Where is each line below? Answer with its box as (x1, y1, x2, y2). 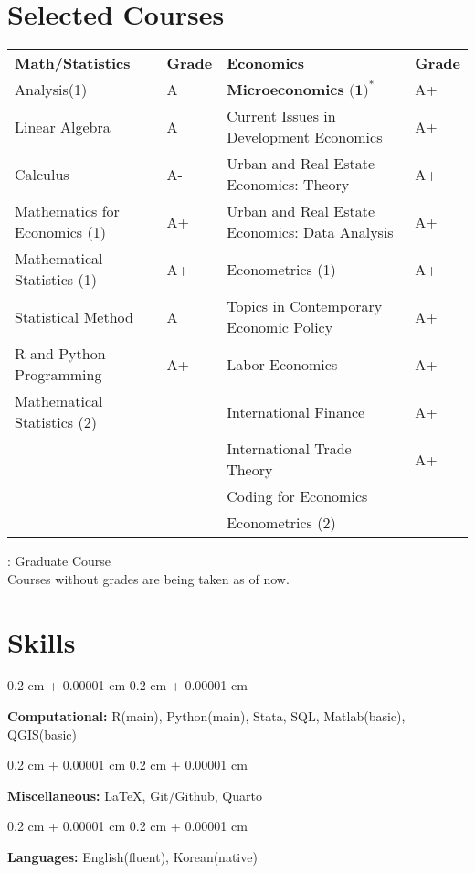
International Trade (227, 438, 352, 460)
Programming (15, 364, 102, 386)
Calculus (15, 163, 69, 185)
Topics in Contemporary (227, 295, 383, 317)
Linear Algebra (15, 115, 111, 137)
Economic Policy (227, 316, 333, 338)
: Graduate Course (7, 551, 111, 570)
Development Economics (227, 126, 383, 148)
